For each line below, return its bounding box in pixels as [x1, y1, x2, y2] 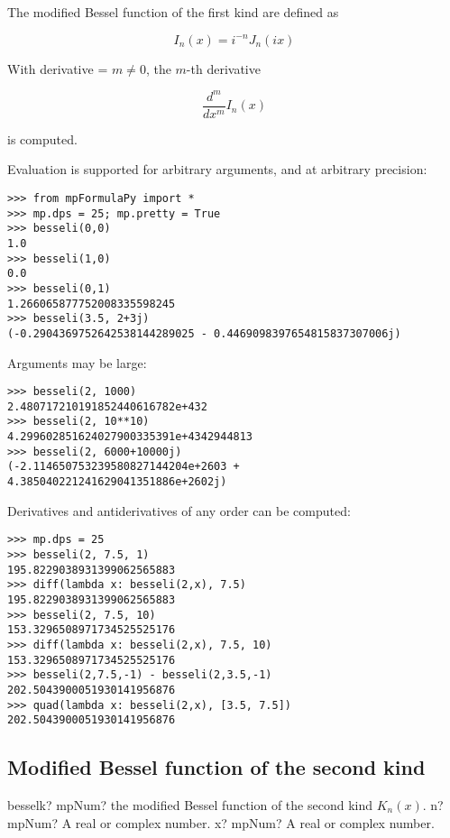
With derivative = [7, 59, 108, 78]
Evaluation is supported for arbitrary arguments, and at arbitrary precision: [7, 160, 427, 179]
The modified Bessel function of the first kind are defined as [7, 3, 339, 21]
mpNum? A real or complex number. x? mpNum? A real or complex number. [7, 813, 435, 832]
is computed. [7, 129, 78, 148]
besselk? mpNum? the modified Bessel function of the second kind [7, 796, 373, 815]
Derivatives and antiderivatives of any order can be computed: [7, 501, 351, 520]
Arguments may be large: [7, 353, 147, 372]
